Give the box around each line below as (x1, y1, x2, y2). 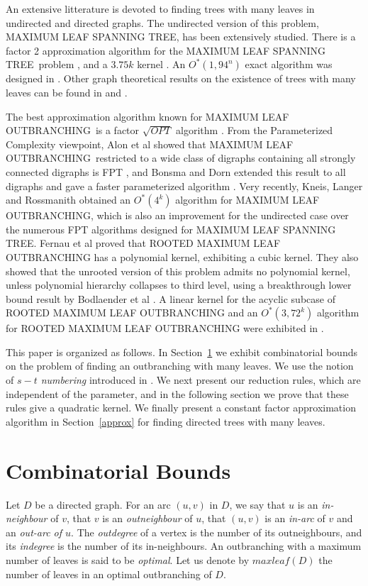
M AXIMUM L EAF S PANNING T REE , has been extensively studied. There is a (6, 29, 356, 44)
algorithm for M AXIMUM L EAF (175, 192, 320, 207)
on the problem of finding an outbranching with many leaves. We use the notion (6, 358, 354, 373)
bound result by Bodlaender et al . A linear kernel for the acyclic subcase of (6, 291, 335, 306)
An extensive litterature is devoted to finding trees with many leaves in (6, 1, 315, 16)
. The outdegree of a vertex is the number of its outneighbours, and (71, 524, 362, 539)
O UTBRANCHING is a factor (6, 123, 140, 138)
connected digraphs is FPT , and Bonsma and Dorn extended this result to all (6, 164, 346, 179)
